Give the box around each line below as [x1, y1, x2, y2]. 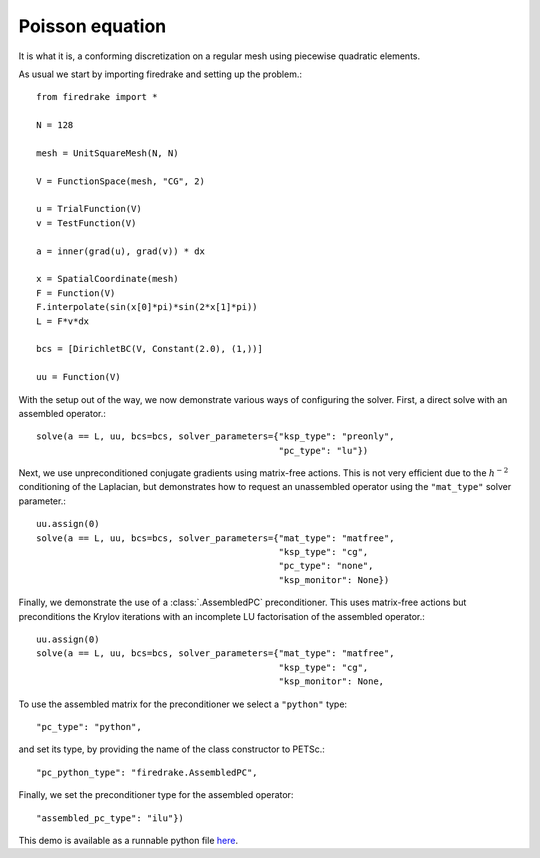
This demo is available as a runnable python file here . [18, 834, 239, 846]
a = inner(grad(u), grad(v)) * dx [36, 245, 205, 257]
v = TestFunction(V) [36, 217, 137, 229]
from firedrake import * [36, 91, 158, 103]
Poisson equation [18, 15, 167, 37]
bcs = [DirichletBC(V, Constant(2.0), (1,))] [36, 343, 264, 355]
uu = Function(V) [36, 371, 121, 383]
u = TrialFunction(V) [36, 203, 142, 215]
